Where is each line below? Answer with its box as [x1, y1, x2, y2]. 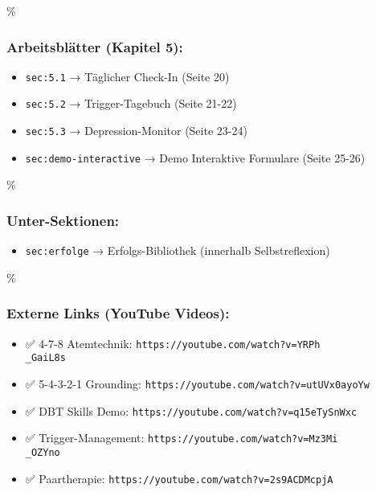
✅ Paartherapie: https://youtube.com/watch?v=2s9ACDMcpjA [25, 469, 333, 486]
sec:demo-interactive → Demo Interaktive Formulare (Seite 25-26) [25, 149, 366, 166]
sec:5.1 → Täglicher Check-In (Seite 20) [25, 68, 230, 84]
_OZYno [25, 447, 60, 458]
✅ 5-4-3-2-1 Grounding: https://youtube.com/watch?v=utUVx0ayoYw [25, 375, 370, 392]
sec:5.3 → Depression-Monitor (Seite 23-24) [25, 122, 247, 139]
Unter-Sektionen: [6, 210, 120, 230]
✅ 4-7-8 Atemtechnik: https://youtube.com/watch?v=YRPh [25, 334, 321, 351]
